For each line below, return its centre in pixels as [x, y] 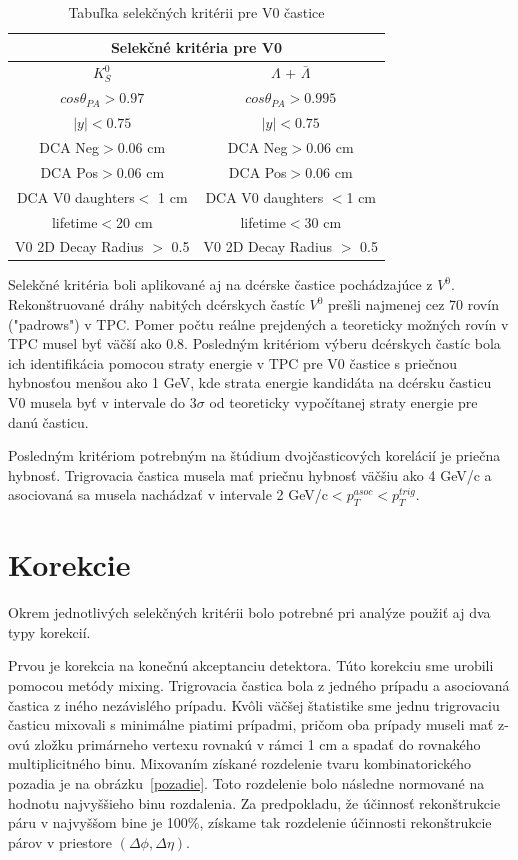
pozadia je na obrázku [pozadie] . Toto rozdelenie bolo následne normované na [246, 783]
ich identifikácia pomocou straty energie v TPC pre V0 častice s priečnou [232, 362]
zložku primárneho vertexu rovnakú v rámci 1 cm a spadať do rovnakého [257, 743]
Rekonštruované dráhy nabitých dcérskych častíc [156, 304]
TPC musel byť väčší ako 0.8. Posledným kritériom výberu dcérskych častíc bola [254, 343]
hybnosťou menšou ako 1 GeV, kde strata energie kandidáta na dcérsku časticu [250, 382]
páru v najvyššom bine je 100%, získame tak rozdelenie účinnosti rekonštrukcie [250, 822]
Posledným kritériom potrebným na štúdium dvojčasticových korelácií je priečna [254, 455]
